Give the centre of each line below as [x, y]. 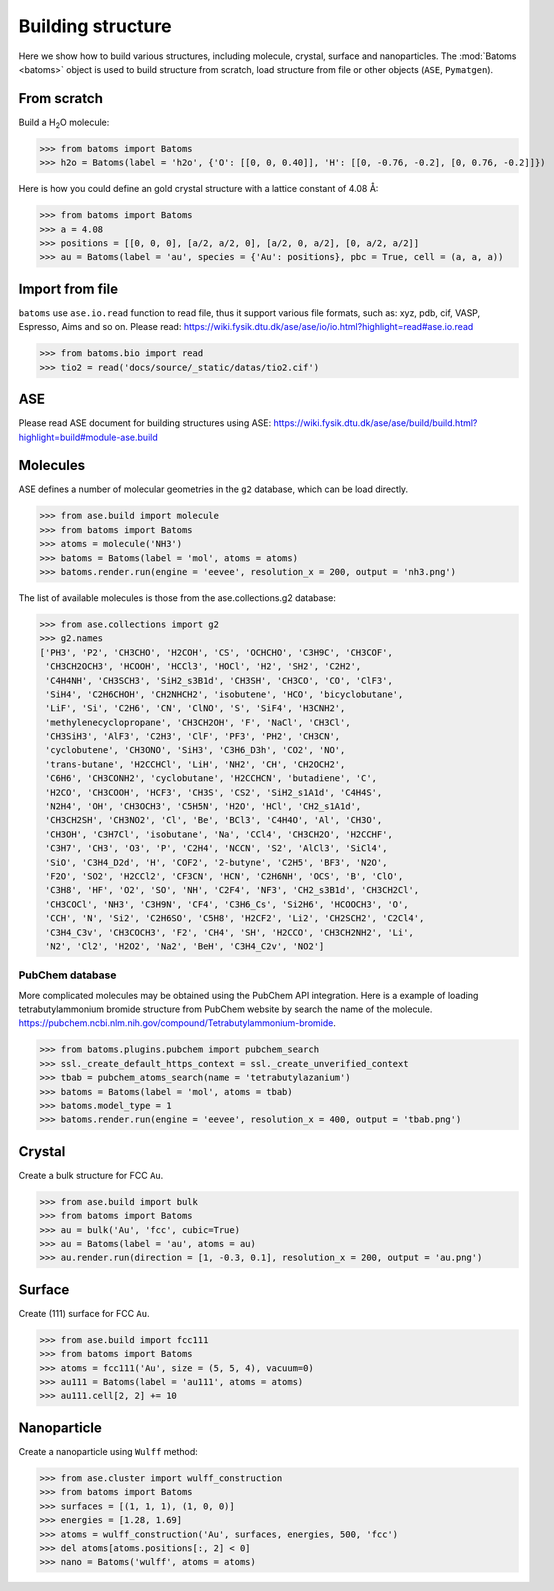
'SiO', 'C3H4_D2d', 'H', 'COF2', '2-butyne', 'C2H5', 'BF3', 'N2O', [216, 862]
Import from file [68, 288]
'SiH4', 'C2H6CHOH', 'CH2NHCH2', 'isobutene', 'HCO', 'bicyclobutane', [224, 694]
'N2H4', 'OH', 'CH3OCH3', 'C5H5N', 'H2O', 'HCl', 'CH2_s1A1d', [203, 806]
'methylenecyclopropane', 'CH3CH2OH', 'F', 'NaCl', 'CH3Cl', [198, 722]
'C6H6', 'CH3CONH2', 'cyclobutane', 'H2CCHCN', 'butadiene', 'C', [211, 778]
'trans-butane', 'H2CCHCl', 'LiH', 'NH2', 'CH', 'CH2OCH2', [195, 764]
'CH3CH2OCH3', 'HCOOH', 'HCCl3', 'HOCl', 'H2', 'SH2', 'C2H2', [203, 666]
